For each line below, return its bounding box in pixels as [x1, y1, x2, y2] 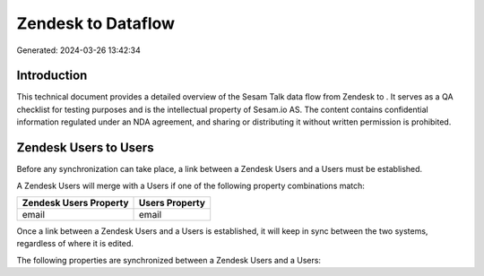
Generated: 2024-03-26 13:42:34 [16, 45, 141, 56]
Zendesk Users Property [22, 196, 129, 209]
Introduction [16, 68, 88, 83]
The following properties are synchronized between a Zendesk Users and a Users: [16, 254, 322, 265]
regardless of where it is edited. [16, 238, 134, 249]
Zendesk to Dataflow [16, 13, 175, 33]
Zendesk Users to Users [16, 140, 154, 156]
